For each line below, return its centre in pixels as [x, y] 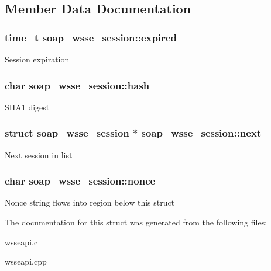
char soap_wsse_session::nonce [80, 181]
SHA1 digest [27, 107]
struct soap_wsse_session [67, 133]
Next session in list [39, 154]
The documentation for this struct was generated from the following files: [136, 222]
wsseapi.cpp [26, 261]
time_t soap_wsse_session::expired [91, 37]
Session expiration [37, 59]
